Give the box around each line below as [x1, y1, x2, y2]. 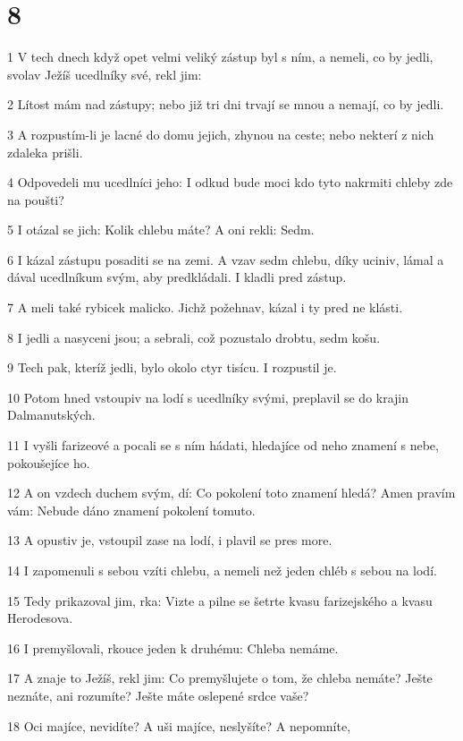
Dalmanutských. [7, 405, 96, 424]
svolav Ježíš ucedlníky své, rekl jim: [7, 64, 202, 83]
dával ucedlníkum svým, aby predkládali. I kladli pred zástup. [7, 268, 347, 286]
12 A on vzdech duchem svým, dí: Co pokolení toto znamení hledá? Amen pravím [7, 483, 456, 502]
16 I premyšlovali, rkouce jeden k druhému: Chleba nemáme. [7, 638, 339, 657]
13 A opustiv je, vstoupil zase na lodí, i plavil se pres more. [7, 531, 333, 549]
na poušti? [7, 190, 64, 209]
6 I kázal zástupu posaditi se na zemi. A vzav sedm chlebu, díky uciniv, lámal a [7, 250, 444, 268]
